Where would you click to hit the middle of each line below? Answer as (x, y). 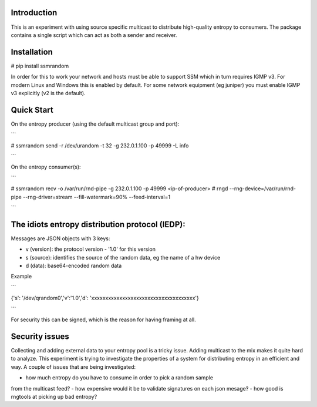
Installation (32, 52)
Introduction (34, 13)
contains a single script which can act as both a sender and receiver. (94, 35)
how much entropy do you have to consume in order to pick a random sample (119, 378)
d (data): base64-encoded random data (74, 266)
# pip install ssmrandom (40, 66)
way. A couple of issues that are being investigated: (73, 366)
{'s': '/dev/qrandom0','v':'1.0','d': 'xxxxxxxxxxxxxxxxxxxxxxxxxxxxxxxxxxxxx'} (105, 298)
